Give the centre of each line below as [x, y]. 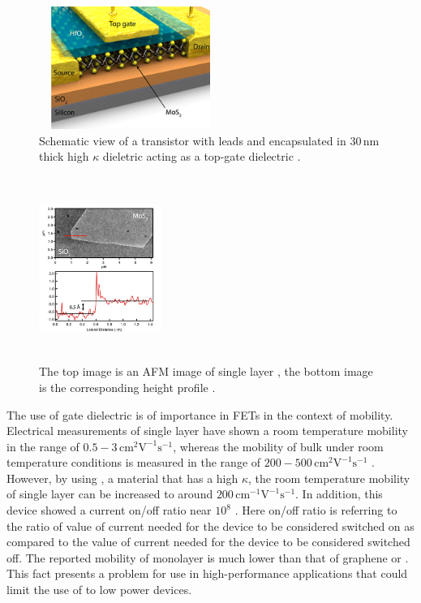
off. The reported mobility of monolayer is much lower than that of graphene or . [208, 557]
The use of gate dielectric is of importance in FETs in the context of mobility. [200, 414]
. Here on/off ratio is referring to [316, 510]
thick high [64, 156]
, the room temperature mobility [329, 478]
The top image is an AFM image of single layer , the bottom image [206, 371]
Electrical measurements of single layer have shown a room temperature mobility [207, 431]
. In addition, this [339, 494]
